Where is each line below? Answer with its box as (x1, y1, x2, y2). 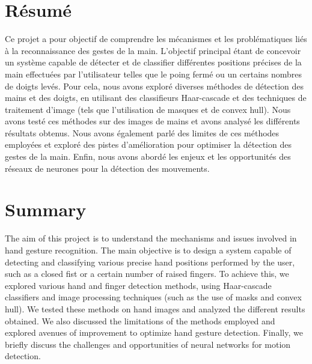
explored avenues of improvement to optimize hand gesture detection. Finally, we (5, 326, 303, 339)
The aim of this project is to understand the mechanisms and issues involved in (5, 232, 297, 244)
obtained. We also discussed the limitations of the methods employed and (5, 314, 275, 327)
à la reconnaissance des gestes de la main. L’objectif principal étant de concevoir (5, 44, 301, 56)
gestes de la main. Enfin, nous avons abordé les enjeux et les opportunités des (5, 150, 291, 163)
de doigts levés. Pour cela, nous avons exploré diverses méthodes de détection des (5, 79, 304, 92)
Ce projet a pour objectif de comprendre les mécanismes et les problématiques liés (5, 32, 307, 45)
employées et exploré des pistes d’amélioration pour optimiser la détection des (5, 138, 292, 151)
